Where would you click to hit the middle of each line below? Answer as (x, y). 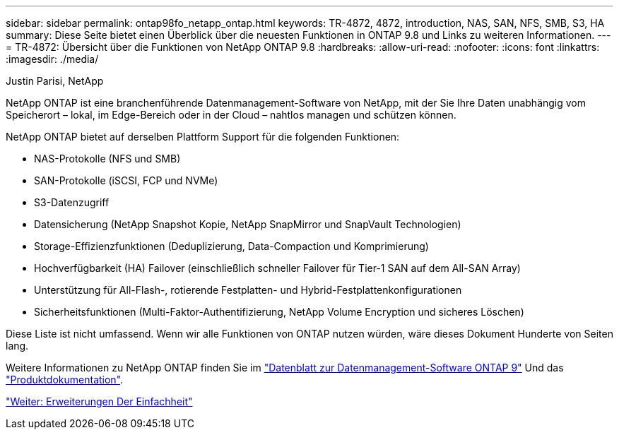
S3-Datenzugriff (72, 202)
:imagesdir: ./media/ (52, 59)
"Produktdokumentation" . (65, 380)
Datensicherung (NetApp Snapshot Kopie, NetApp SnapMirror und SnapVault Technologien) (248, 224)
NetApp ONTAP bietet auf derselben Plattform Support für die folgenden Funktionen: (203, 137)
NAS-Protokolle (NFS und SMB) (107, 159)
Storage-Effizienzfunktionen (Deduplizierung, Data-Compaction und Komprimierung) (231, 246)
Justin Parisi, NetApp (55, 81)
